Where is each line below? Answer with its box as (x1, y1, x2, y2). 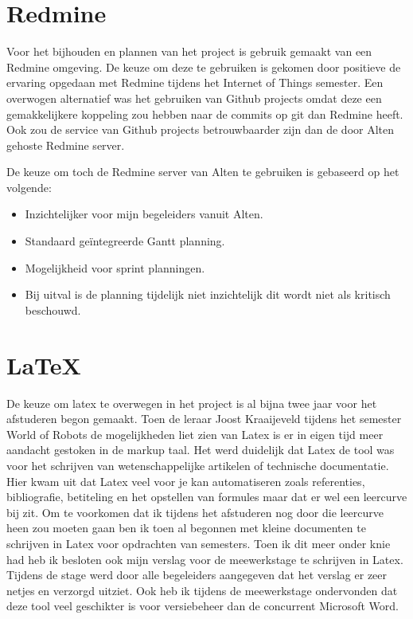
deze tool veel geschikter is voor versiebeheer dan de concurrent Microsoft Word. (6, 597, 399, 614)
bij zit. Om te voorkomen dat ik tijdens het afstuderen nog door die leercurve (6, 503, 384, 520)
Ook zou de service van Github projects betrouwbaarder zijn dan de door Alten (6, 121, 395, 138)
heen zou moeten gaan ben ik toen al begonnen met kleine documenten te (6, 519, 366, 536)
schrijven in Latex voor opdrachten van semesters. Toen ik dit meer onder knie (6, 535, 391, 551)
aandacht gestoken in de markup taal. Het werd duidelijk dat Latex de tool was (6, 441, 395, 458)
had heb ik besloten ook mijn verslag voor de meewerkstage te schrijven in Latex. (6, 550, 403, 567)
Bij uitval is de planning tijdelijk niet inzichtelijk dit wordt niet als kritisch (25, 286, 391, 303)
